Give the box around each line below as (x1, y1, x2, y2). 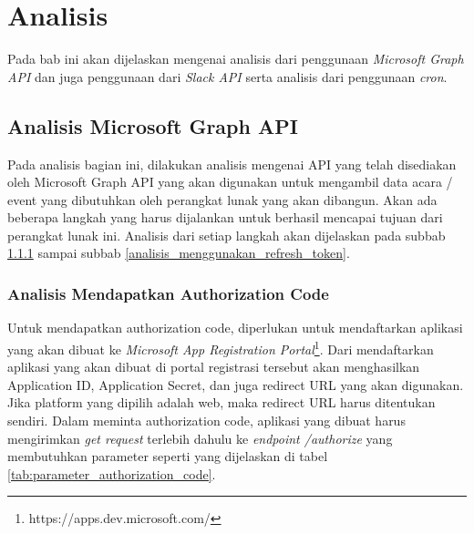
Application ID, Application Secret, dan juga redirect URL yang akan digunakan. (7, 375, 464, 394)
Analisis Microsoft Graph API (7, 111, 298, 139)
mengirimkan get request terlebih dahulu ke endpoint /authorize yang (7, 428, 393, 447)
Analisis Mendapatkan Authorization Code (7, 282, 329, 304)
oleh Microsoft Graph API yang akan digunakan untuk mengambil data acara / (7, 172, 453, 191)
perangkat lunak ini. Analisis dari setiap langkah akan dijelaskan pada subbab (7, 225, 446, 244)
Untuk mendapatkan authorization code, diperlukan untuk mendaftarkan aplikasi (7, 318, 463, 337)
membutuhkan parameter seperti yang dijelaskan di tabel (7, 447, 328, 466)
